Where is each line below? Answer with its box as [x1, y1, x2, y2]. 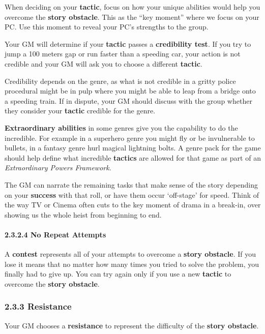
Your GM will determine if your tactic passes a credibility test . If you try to [5, 38, 251, 49]
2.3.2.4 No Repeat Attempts [5, 229, 106, 239]
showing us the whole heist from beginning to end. [5, 209, 162, 220]
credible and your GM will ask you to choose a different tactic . [5, 58, 202, 69]
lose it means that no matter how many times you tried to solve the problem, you [5, 258, 259, 269]
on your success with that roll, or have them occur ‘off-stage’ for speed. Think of [5, 189, 259, 200]
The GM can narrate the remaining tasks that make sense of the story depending [5, 179, 258, 190]
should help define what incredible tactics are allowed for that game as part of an [5, 152, 261, 163]
